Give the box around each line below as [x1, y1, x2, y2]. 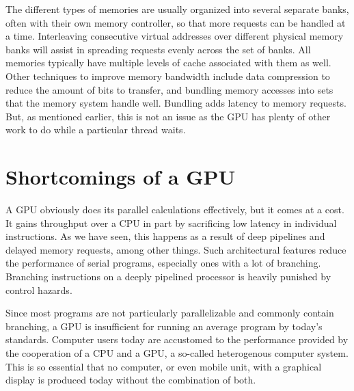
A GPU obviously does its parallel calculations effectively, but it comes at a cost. [5, 202, 344, 217]
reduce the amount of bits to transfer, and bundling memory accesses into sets [5, 82, 333, 96]
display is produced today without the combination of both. [5, 373, 256, 387]
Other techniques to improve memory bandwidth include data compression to [5, 68, 330, 83]
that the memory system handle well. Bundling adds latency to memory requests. [5, 96, 346, 110]
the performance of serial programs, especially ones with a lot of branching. [5, 256, 321, 270]
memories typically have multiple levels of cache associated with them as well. [5, 55, 331, 70]
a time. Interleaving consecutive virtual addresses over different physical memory [5, 29, 344, 43]
